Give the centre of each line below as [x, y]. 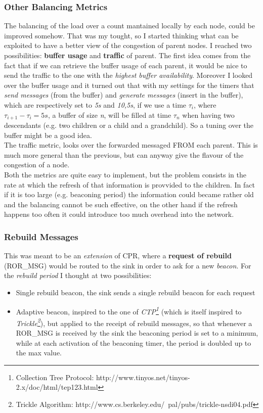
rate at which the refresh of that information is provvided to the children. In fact [129, 184]
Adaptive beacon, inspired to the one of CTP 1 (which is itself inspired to [129, 310]
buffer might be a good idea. [48, 135]
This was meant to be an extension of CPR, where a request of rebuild [118, 256]
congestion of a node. [37, 165]
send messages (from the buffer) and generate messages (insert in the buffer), [124, 95]
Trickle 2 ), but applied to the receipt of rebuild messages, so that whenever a [134, 322]
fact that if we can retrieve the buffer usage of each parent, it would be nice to [126, 65]
